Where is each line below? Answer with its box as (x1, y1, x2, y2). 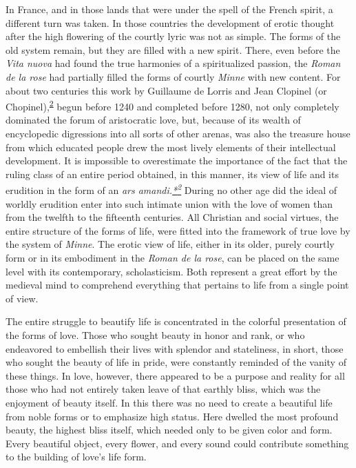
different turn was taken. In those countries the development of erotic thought (6, 15, 335, 30)
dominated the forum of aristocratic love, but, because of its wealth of (6, 113, 301, 127)
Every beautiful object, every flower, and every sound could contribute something (6, 436, 349, 450)
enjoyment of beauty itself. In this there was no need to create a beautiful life (6, 395, 333, 409)
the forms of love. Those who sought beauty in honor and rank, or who (6, 327, 305, 342)
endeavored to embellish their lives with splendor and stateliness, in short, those (6, 341, 344, 355)
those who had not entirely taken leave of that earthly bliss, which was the (6, 382, 321, 396)
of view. (6, 291, 39, 305)
